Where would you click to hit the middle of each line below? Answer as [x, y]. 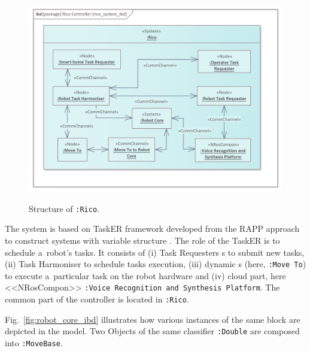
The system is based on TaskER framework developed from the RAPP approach [152, 229]
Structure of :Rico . [64, 208]
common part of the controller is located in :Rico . [97, 299]
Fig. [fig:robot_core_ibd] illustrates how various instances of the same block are [153, 319]
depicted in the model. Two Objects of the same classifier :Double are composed [152, 331]
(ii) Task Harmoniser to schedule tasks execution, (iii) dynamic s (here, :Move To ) [156, 264]
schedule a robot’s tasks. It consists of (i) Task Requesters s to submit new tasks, [155, 252]
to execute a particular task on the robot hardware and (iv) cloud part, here [145, 275]
